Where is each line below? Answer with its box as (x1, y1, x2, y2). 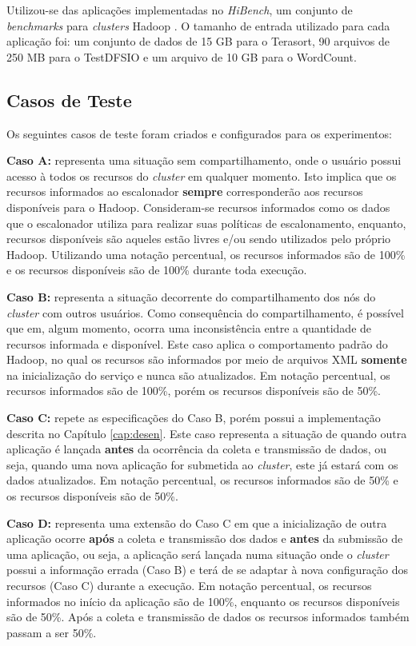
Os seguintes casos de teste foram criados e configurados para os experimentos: (6, 125, 392, 142)
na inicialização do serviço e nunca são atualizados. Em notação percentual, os (6, 366, 390, 383)
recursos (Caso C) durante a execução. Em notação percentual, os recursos (6, 577, 372, 594)
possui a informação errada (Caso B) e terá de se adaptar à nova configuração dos (6, 561, 409, 578)
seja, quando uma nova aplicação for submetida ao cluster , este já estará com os (6, 456, 398, 473)
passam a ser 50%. (6, 624, 97, 640)
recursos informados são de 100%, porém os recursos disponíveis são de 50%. (6, 382, 382, 399)
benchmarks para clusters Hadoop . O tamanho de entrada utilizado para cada (6, 17, 390, 34)
